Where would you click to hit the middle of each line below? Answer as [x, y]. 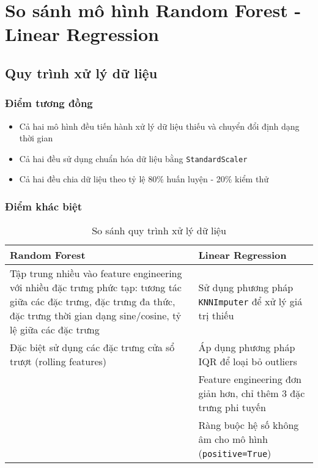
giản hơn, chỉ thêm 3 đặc [252, 393]
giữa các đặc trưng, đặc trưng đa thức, [93, 302]
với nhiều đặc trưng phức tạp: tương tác [96, 288]
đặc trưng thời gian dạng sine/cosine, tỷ [96, 316]
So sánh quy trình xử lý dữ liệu [159, 231]
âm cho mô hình [233, 439]
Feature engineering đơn [250, 379]
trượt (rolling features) [58, 362]
